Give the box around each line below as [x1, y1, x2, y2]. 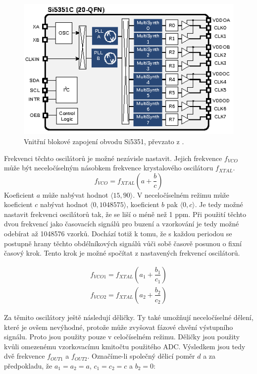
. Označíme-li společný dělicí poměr [87, 351, 195, 361]
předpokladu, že [4, 360, 52, 371]
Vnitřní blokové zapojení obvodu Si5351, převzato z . [24, 136, 184, 146]
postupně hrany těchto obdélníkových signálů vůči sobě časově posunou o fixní [4, 238, 242, 248]
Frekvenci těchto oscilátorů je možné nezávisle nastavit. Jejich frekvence [4, 153, 222, 163]
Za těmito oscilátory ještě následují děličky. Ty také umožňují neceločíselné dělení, [4, 312, 254, 322]
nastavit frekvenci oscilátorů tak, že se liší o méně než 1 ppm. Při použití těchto [4, 209, 247, 219]
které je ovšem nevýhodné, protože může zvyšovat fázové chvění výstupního [4, 321, 233, 332]
